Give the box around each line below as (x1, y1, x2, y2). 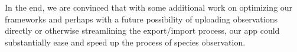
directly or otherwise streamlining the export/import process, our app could (5, 24, 280, 37)
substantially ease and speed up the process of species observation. (5, 35, 246, 48)
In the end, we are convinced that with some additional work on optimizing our (5, 1, 293, 13)
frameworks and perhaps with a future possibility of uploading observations (5, 12, 278, 25)
